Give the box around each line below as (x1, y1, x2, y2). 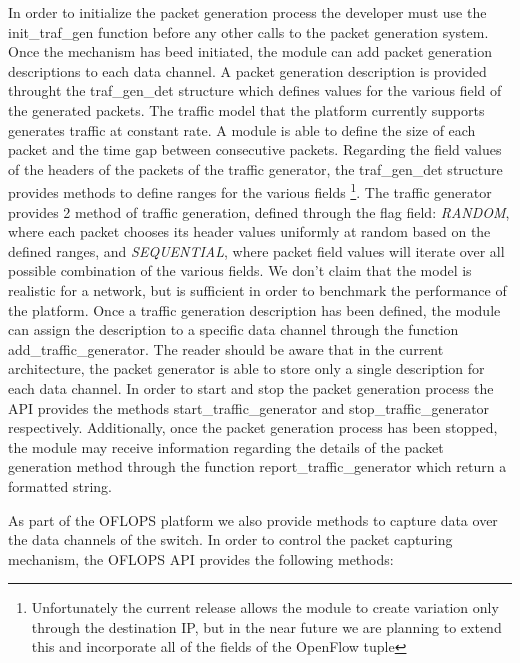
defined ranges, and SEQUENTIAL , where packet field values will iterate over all (8, 240, 505, 261)
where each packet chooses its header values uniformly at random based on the (8, 221, 491, 242)
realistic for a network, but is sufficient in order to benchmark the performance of (8, 279, 507, 300)
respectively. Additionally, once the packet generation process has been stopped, (8, 417, 498, 438)
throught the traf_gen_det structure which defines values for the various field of (8, 80, 502, 101)
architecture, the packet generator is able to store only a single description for (8, 358, 485, 379)
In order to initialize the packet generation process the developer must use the (8, 2, 487, 22)
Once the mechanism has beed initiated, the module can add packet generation (8, 41, 492, 62)
